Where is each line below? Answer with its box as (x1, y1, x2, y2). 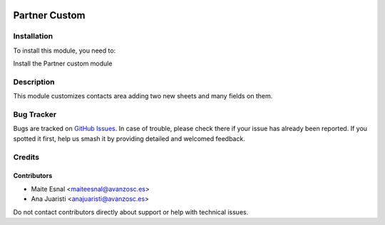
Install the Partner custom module (13, 59, 113, 68)
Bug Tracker (13, 110, 57, 120)
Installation (13, 31, 53, 41)
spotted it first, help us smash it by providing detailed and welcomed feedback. (13, 134, 245, 142)
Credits (13, 152, 39, 162)
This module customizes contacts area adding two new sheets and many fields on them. (13, 92, 273, 100)
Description (13, 77, 55, 87)
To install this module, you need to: (13, 46, 116, 55)
